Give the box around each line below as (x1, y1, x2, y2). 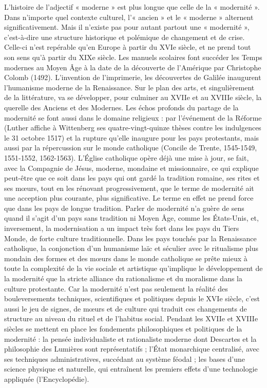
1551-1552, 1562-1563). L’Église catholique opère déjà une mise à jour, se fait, (4, 152, 249, 163)
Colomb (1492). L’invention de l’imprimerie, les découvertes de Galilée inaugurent (4, 72, 261, 83)
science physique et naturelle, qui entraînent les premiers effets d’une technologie (4, 363, 258, 374)
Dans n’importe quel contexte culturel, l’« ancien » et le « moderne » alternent (4, 11, 254, 22)
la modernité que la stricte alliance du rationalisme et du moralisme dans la (4, 273, 243, 284)
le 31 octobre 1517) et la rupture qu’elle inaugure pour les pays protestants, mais (4, 132, 259, 143)
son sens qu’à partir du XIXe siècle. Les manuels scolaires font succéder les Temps (4, 51, 262, 62)
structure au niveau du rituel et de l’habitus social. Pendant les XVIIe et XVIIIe (4, 313, 258, 324)
